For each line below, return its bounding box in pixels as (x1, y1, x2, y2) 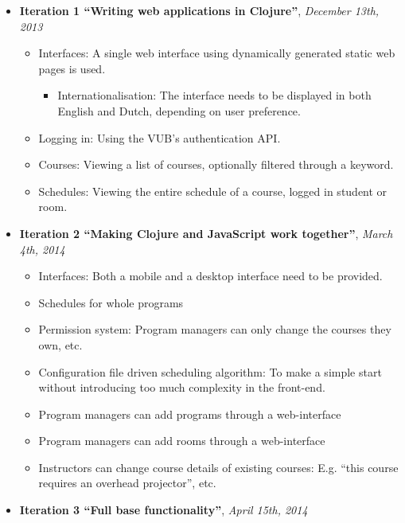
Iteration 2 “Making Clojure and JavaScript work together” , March (19, 224, 393, 241)
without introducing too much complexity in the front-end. (38, 379, 325, 396)
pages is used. (38, 60, 106, 76)
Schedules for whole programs (38, 294, 184, 310)
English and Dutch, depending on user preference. (57, 102, 301, 119)
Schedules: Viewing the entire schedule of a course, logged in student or (38, 182, 387, 199)
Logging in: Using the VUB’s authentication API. (38, 129, 281, 146)
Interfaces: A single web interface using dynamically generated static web (38, 45, 395, 61)
